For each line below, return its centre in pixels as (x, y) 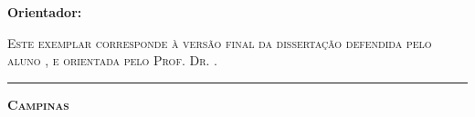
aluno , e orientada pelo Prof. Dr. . (112, 60)
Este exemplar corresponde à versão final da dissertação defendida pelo (220, 42)
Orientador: (45, 12)
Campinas (38, 104)
